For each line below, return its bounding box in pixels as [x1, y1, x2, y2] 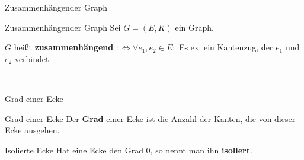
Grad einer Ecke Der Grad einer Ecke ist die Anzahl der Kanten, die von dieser [5, 112, 296, 124]
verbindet [14, 52, 49, 65]
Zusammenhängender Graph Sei [5, 21, 121, 33]
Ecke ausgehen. [5, 124, 60, 136]
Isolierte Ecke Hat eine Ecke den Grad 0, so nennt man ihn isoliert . [5, 143, 252, 156]
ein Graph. [175, 21, 214, 33]
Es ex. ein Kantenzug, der [179, 41, 273, 53]
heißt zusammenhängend [14, 41, 114, 53]
